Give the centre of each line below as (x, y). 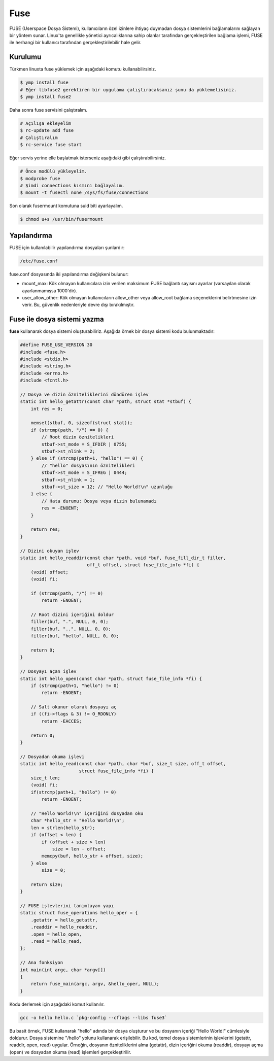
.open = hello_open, (56, 934)
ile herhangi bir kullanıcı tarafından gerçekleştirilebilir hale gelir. (75, 43)
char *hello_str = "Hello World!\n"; (78, 820)
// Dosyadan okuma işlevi (52, 757)
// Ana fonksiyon (42, 963)
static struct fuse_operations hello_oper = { (79, 913)
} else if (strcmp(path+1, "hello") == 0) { (87, 458)
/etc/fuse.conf (39, 261)
